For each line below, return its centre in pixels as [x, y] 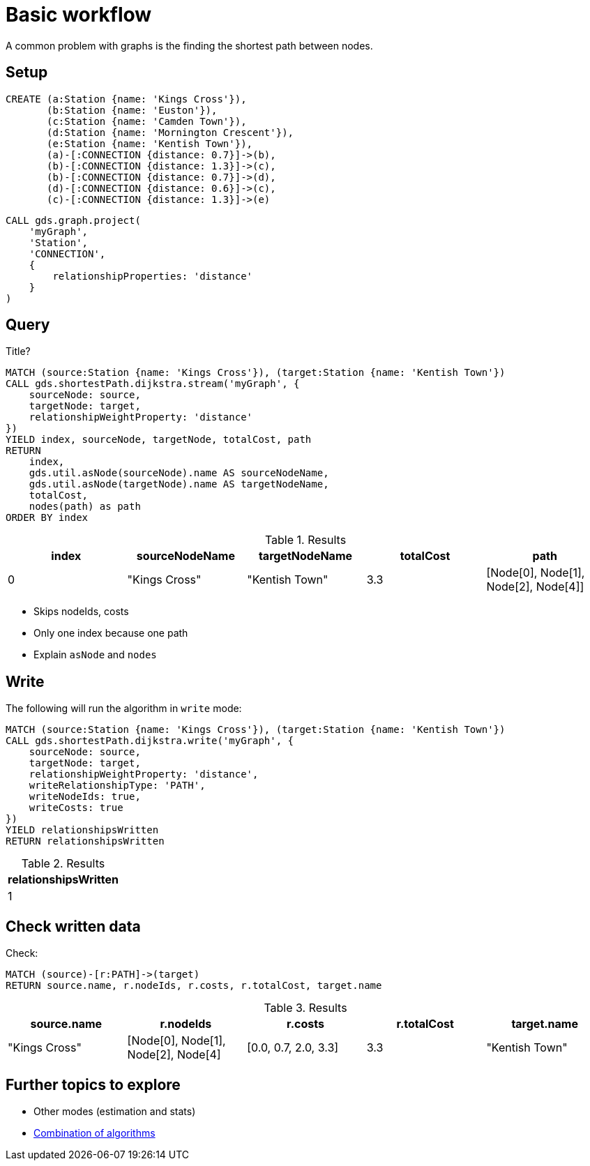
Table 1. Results [305, 540]
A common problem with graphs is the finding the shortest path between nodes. [189, 45]
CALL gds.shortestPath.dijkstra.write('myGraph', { [150, 741]
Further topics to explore [93, 1084]
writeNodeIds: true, [85, 797]
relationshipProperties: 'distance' [153, 276]
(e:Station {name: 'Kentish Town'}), [150, 143]
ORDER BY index [47, 518]
